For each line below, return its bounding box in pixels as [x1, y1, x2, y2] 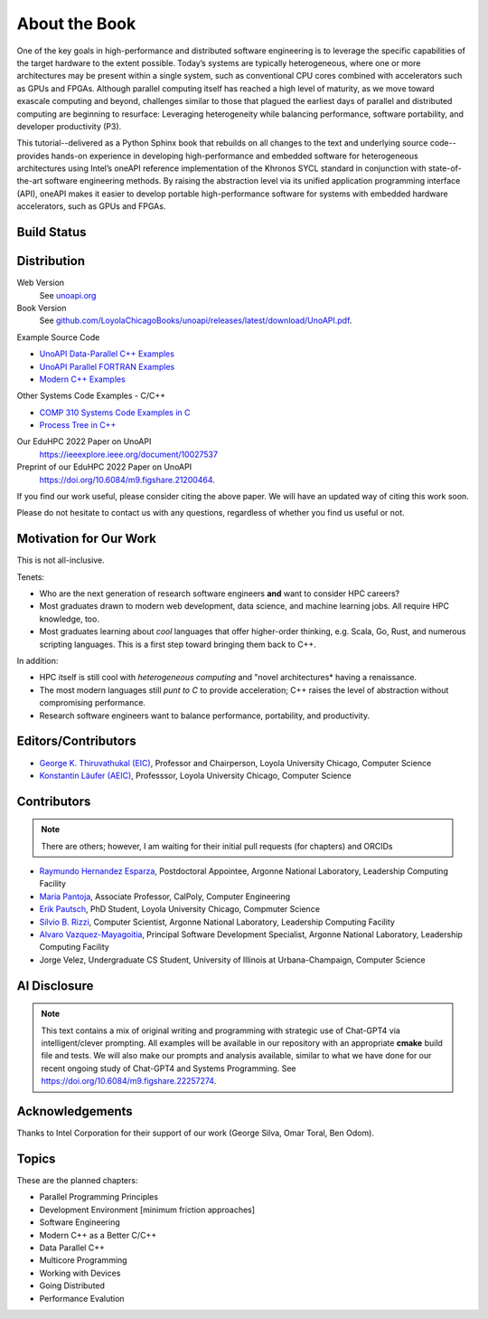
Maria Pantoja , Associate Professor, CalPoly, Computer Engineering [39, 891, 291, 902]
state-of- [427, 163, 463, 174]
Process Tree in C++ [39, 420, 117, 431]
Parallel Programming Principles [39, 1191, 158, 1202]
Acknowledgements [16, 1104, 133, 1119]
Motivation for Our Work [16, 531, 157, 546]
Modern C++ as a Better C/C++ [39, 1229, 157, 1240]
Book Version [16, 302, 67, 313]
